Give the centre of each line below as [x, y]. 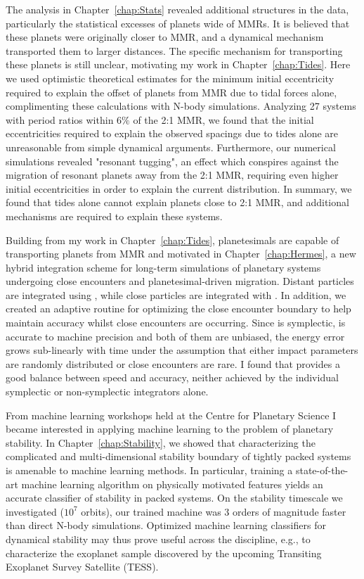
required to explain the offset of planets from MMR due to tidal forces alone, [171, 92]
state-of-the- [322, 470]
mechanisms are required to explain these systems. [114, 216]
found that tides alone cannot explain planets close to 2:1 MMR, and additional [177, 202]
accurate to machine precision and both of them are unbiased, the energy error [175, 336]
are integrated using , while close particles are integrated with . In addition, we [176, 294]
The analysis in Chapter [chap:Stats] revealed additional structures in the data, [177, 9]
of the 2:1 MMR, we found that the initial [223, 119]
